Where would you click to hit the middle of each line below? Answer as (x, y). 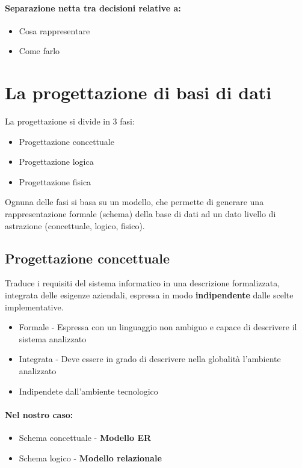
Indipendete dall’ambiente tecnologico (88, 391)
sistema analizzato (53, 338)
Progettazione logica (56, 162)
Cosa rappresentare (54, 30)
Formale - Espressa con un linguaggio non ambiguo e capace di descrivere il (158, 327)
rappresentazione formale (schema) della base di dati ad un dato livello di (140, 214)
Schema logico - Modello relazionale (90, 457)
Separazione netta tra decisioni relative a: (93, 8)
